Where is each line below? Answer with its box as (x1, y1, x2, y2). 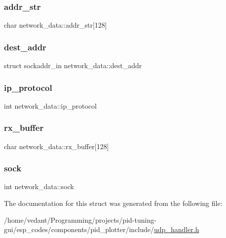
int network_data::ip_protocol (4, 100, 97, 111)
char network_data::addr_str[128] (4, 20, 107, 30)
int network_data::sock (4, 181, 74, 192)
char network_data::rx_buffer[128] (4, 141, 109, 151)
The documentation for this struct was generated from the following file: (4, 198, 223, 208)
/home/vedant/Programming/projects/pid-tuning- (4, 214, 156, 225)
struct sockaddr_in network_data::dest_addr (4, 60, 142, 71)
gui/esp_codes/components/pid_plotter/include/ (4, 224, 154, 235)
